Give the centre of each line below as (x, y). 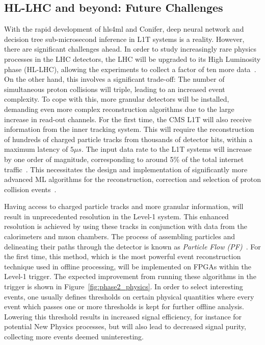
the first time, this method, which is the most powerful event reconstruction (123, 256)
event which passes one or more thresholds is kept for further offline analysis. (124, 306)
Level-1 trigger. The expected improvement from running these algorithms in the (130, 276)
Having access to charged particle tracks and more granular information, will (124, 206)
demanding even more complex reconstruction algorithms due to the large (119, 109)
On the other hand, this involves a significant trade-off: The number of (114, 79)
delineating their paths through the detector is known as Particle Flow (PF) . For (132, 246)
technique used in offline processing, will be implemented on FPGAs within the (128, 266)
